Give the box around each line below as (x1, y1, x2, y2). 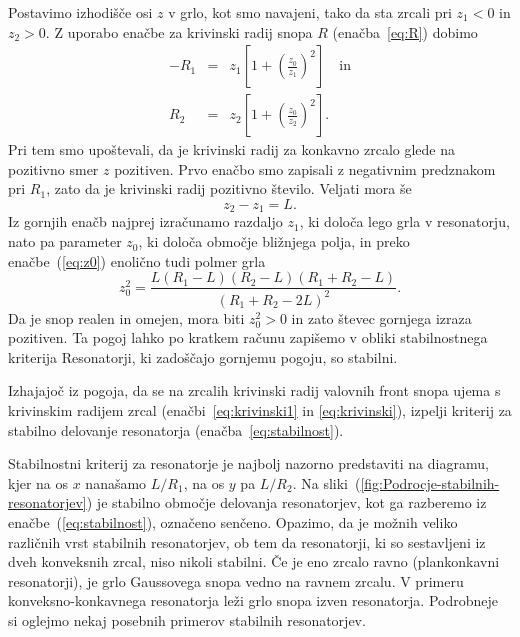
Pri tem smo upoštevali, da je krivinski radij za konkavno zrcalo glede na (8, 139, 456, 160)
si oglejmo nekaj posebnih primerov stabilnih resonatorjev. (8, 609, 366, 630)
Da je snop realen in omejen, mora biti (8, 307, 245, 328)
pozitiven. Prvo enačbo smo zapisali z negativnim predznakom (114, 158, 496, 179)
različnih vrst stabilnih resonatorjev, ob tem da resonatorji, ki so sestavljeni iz (8, 531, 486, 552)
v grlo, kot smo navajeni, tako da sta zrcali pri (168, 2, 452, 22)
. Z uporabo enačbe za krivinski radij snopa (45, 21, 313, 42)
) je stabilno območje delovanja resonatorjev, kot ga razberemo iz (86, 492, 487, 513)
